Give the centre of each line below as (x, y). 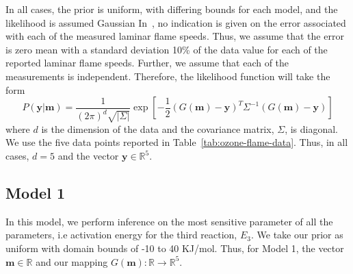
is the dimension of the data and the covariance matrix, (158, 128)
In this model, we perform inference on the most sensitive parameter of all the (169, 221)
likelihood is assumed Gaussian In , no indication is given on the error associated (176, 22)
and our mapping (72, 261)
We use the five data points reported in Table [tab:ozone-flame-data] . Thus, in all (177, 142)
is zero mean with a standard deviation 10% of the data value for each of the (167, 49)
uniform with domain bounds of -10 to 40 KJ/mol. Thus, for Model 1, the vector (175, 248)
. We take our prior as (297, 235)
